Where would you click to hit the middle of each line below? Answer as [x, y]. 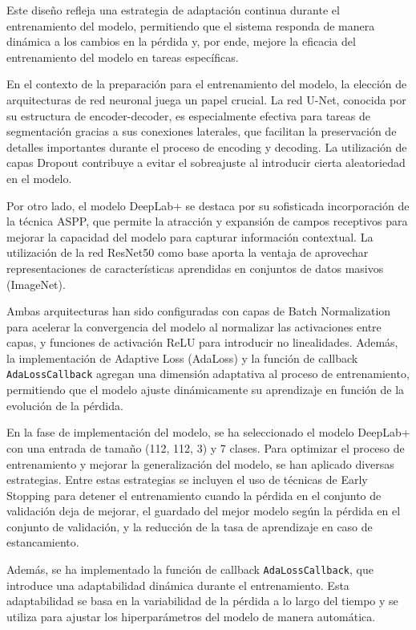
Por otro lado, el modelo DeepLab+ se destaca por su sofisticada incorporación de [208, 205]
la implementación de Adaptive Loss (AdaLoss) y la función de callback [182, 358]
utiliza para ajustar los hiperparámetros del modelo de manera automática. [191, 616]
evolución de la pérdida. [65, 405]
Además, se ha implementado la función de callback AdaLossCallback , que [190, 569]
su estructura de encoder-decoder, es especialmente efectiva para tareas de [188, 115]
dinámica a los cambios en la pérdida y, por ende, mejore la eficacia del [181, 41]
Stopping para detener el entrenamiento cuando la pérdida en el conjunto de [194, 495]
